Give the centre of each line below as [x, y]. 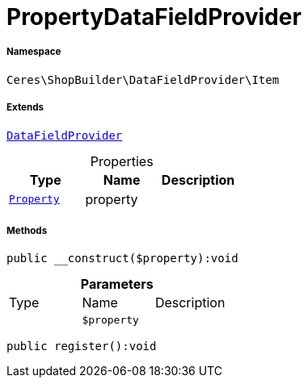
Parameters [117, 284]
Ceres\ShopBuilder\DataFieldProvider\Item [143, 79]
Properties [122, 161]
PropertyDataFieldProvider [154, 17]
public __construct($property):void [122, 259]
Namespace [34, 52]
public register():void [82, 346]
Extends [25, 108]
